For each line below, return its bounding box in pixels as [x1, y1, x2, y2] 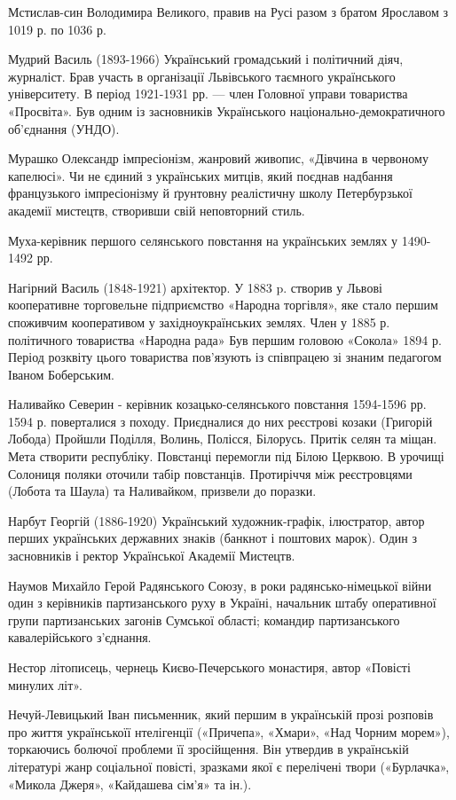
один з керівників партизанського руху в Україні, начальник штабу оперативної [8, 593, 436, 612]
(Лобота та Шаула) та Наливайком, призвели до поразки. [8, 482, 317, 500]
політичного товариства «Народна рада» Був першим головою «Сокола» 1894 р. [8, 330, 442, 349]
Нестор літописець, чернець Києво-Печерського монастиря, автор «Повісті [8, 658, 411, 676]
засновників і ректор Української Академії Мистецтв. [8, 546, 295, 565]
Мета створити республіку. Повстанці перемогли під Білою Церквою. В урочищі [8, 447, 444, 466]
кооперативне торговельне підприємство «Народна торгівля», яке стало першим [8, 295, 438, 314]
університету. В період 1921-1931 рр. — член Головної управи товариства [8, 84, 408, 103]
